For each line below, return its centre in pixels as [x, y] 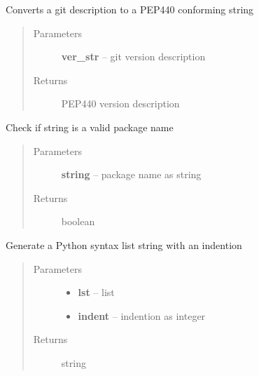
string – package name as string [131, 174]
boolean [78, 221]
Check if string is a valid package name [90, 127]
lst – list [96, 292]
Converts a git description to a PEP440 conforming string [130, 9]
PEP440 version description [120, 103]
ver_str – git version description [133, 56]
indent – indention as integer [142, 315]
